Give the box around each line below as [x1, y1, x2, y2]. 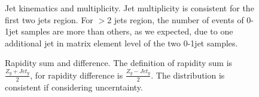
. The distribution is [151, 68, 225, 81]
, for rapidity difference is [30, 68, 123, 81]
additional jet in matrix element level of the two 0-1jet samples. [5, 36, 238, 49]
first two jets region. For [5, 13, 93, 26]
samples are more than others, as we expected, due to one [21, 25, 233, 37]
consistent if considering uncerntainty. [5, 80, 143, 93]
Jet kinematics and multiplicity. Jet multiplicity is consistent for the [5, 2, 254, 14]
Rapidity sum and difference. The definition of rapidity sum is [5, 57, 233, 69]
